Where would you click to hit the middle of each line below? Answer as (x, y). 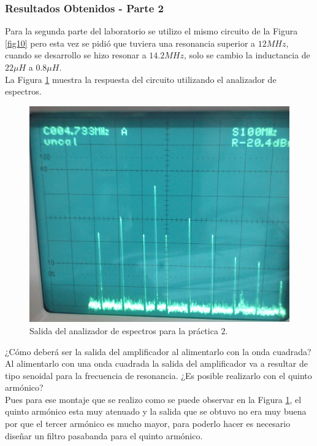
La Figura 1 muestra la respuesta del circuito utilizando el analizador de (141, 79)
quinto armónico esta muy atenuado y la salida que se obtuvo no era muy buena (156, 411)
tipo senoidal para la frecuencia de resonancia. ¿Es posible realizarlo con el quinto (158, 375)
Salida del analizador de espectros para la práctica (124, 330)
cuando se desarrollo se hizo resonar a (76, 55)
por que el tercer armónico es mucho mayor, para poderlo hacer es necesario (148, 424)
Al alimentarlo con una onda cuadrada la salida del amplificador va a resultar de (156, 363)
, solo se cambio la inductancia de (247, 55)
